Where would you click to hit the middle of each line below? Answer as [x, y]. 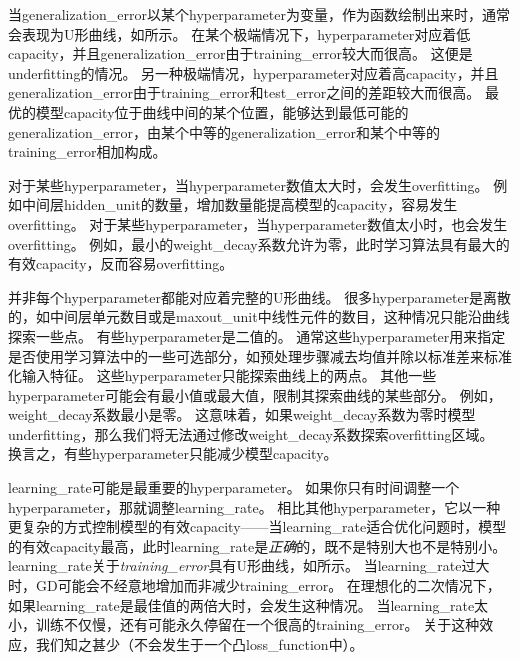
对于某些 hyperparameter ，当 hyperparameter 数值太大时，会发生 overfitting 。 [248, 184]
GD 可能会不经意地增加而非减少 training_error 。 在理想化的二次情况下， [268, 585]
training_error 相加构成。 [87, 151]
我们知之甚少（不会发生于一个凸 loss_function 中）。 [199, 643]
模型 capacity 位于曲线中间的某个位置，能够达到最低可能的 [222, 111]
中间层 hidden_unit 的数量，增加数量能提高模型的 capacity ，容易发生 [239, 204]
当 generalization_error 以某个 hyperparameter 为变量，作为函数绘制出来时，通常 [259, 14]
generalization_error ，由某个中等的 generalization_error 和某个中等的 [224, 131]
